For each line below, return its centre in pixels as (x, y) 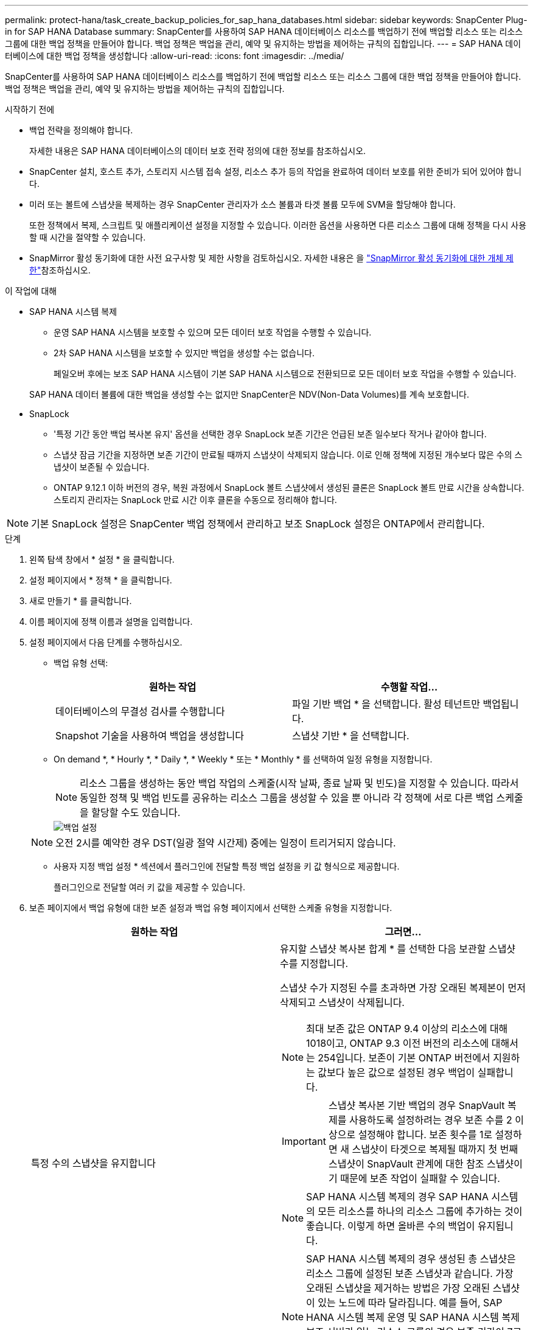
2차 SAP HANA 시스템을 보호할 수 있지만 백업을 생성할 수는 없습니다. (184, 353)
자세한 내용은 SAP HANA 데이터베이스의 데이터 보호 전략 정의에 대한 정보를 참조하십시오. (198, 151)
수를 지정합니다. (314, 963)
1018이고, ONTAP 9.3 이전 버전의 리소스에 (398, 1043)
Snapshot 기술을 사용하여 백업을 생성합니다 (150, 736)
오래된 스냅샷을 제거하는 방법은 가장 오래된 (398, 1288)
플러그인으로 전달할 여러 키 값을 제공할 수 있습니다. (149, 887)
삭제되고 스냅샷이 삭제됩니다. (342, 1002)
